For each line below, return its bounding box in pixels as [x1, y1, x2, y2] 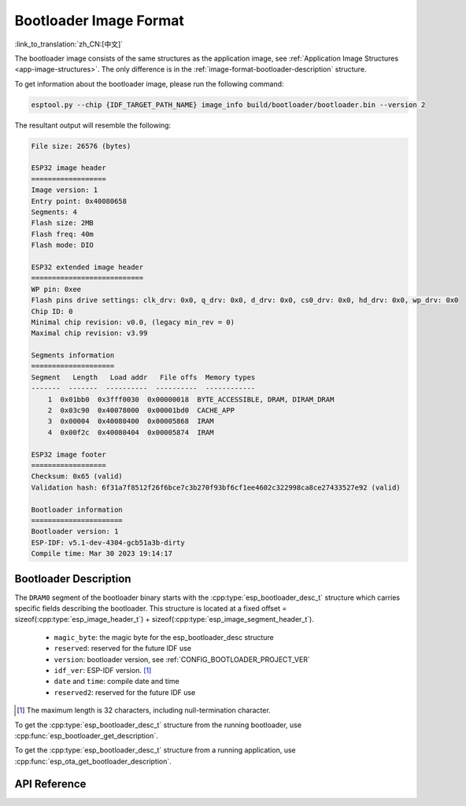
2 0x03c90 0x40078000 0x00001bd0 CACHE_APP [47, 406, 235, 415]
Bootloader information [31, 505, 124, 514]
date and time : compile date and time [54, 677, 180, 686]
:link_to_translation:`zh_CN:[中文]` [14, 39, 124, 49]
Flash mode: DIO [31, 241, 94, 250]
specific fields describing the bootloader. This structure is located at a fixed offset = [14, 604, 287, 613]
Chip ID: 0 [31, 307, 73, 316]
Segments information [31, 351, 115, 360]
